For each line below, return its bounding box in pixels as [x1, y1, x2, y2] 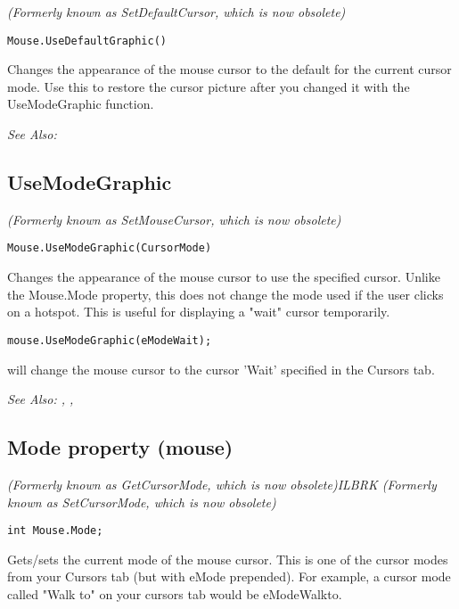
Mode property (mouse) [7, 433, 234, 461]
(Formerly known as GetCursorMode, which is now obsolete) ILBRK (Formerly [7, 474, 437, 493]
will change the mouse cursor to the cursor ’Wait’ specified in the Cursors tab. [7, 359, 435, 378]
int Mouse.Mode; [7, 524, 103, 538]
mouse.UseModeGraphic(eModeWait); [7, 333, 212, 347]
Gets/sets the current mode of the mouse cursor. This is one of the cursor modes [7, 549, 448, 568]
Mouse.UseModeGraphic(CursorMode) [7, 242, 212, 255]
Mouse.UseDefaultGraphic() [7, 34, 167, 47]
